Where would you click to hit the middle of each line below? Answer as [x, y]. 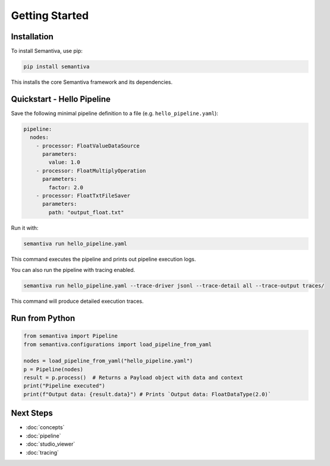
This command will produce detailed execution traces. [77, 301]
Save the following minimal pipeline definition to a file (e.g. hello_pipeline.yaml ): [114, 113]
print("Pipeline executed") [64, 386]
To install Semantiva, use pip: [47, 51]
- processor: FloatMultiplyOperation [91, 171]
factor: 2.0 [66, 187]
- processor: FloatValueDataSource [88, 146]
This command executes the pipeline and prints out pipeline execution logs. [103, 259]
